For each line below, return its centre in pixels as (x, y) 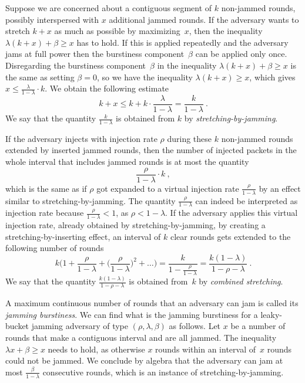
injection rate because (45, 213)
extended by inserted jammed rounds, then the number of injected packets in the (151, 150)
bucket (17, 326)
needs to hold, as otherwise (96, 349)
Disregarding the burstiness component (76, 65)
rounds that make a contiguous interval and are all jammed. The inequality (141, 337)
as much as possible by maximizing (117, 31)
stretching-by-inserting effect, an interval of (83, 236)
